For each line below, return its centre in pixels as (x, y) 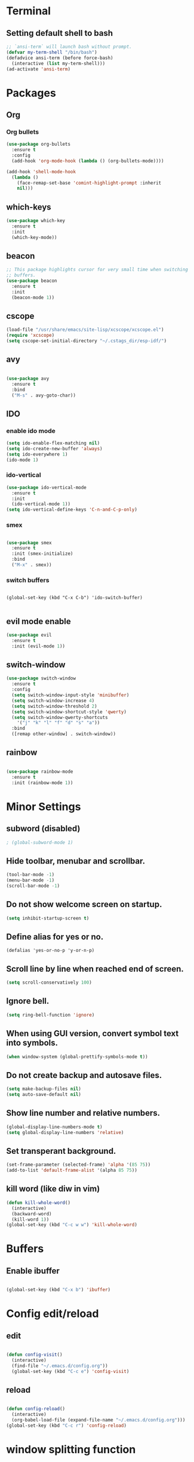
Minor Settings (44, 807)
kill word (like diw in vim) (53, 1189)
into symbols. (32, 1043)
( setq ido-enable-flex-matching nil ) (53, 443)
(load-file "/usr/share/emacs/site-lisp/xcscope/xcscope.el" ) (85, 330)
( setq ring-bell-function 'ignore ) (50, 1015)
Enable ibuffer (33, 1271)
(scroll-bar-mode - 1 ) (33, 886)
